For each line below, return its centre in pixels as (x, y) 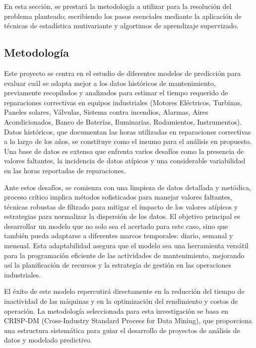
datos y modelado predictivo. (48, 340)
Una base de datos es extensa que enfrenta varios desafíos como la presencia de (124, 151)
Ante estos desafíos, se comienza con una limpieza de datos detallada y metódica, (128, 187)
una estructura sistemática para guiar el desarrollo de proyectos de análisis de (122, 330)
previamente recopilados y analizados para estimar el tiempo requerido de (116, 93)
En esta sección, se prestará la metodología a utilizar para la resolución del (118, 6)
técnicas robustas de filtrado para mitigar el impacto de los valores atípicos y (121, 206)
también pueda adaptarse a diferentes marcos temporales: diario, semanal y (119, 236)
